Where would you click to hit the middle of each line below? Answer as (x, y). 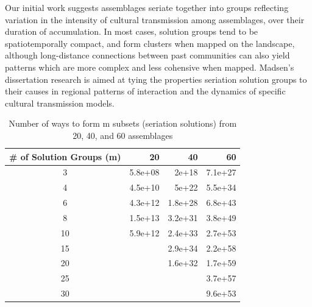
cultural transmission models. (60, 103)
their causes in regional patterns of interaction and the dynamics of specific (145, 91)
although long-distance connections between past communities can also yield (147, 55)
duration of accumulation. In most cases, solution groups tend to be (132, 31)
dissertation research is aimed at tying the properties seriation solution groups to (156, 79)
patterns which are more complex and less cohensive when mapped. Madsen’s (150, 67)
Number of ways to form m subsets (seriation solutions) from (123, 123)
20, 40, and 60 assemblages (123, 135)
